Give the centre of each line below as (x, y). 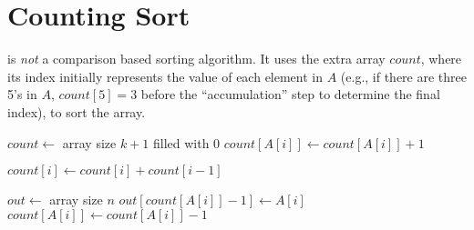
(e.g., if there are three (403, 76)
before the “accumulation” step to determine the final (290, 94)
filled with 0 (186, 142)
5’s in (22, 94)
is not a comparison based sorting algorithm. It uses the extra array (196, 59)
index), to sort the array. (77, 111)
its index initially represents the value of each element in (165, 76)
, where (441, 59)
